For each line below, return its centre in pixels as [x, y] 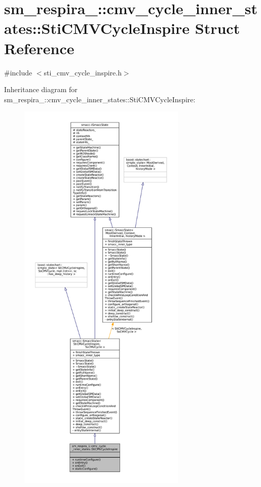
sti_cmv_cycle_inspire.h [83, 72]
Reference [39, 48]
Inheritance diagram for [41, 89]
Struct [217, 28]
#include [18, 72]
